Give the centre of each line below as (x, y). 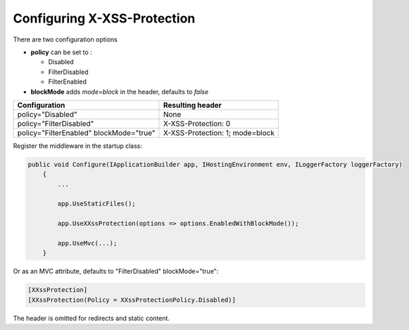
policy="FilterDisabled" (56, 123)
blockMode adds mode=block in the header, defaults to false (120, 91)
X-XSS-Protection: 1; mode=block (219, 132)
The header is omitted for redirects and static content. (92, 318)
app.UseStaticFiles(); (97, 204)
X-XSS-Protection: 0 (197, 123)
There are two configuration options (65, 39)
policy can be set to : (62, 52)
